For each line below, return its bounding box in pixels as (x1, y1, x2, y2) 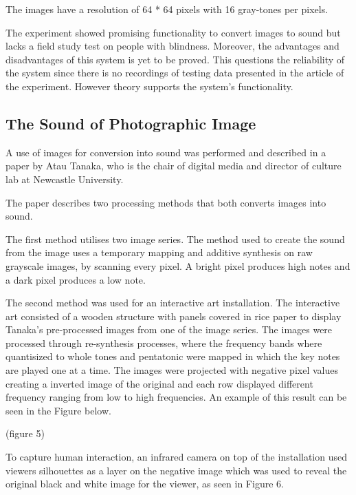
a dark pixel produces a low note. (5, 272, 146, 286)
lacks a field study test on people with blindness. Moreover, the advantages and (5, 39, 340, 53)
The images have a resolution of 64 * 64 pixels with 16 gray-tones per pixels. (5, 2, 329, 16)
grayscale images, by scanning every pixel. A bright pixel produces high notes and (5, 258, 351, 273)
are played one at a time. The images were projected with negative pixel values (5, 363, 338, 377)
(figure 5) (5, 426, 45, 441)
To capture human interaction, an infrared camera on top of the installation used (5, 450, 347, 464)
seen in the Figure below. (5, 403, 111, 417)
